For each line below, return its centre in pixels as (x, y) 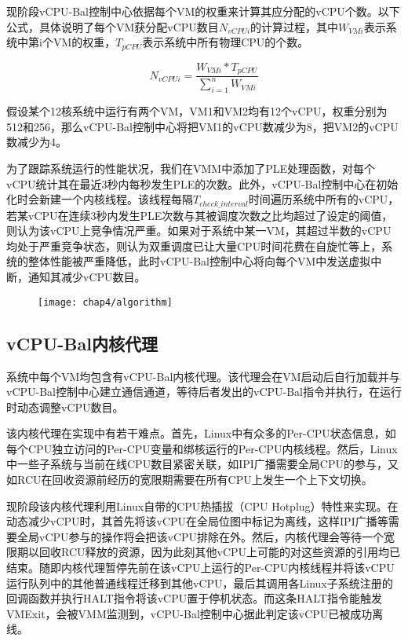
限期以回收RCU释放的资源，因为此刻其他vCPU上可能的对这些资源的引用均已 (204, 552)
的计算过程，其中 (295, 26)
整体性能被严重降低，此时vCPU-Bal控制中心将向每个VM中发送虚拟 (199, 261)
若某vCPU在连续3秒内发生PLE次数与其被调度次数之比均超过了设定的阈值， (200, 215)
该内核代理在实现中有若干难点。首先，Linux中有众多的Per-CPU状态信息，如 (201, 433)
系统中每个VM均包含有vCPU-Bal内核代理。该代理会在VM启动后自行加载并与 (203, 376)
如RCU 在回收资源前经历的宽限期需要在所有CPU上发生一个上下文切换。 (189, 480)
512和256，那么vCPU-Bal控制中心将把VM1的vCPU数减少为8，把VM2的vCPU (202, 126)
